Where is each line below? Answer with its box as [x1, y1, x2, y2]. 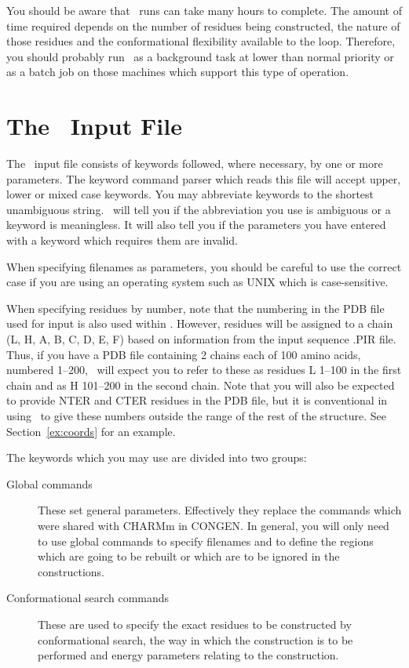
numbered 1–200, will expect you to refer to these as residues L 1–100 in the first [6, 361, 402, 378]
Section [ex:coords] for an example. [6, 423, 176, 439]
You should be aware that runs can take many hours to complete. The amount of [6, 2, 402, 18]
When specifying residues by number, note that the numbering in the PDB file [6, 300, 385, 316]
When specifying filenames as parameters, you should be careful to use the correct [6, 258, 402, 274]
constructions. [38, 563, 104, 579]
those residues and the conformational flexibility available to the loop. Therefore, [6, 33, 396, 49]
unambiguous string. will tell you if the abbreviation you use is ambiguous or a [6, 201, 391, 217]
